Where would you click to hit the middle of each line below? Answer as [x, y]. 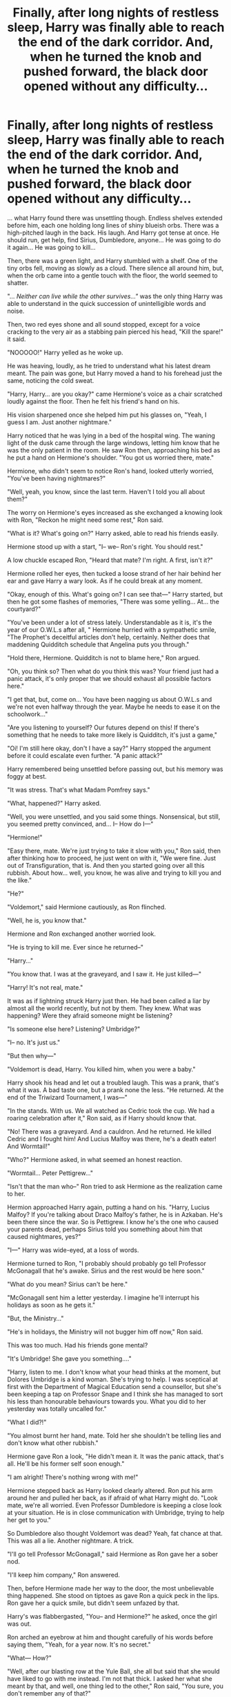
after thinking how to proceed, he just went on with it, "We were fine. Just [111, 858]
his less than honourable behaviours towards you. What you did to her [107, 1401]
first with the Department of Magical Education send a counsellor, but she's [114, 1386]
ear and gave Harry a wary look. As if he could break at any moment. [105, 581]
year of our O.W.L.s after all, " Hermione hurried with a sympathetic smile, [112, 629]
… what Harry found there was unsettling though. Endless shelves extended [115, 218]
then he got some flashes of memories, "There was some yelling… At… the [113, 601]
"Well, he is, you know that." [47, 920]
